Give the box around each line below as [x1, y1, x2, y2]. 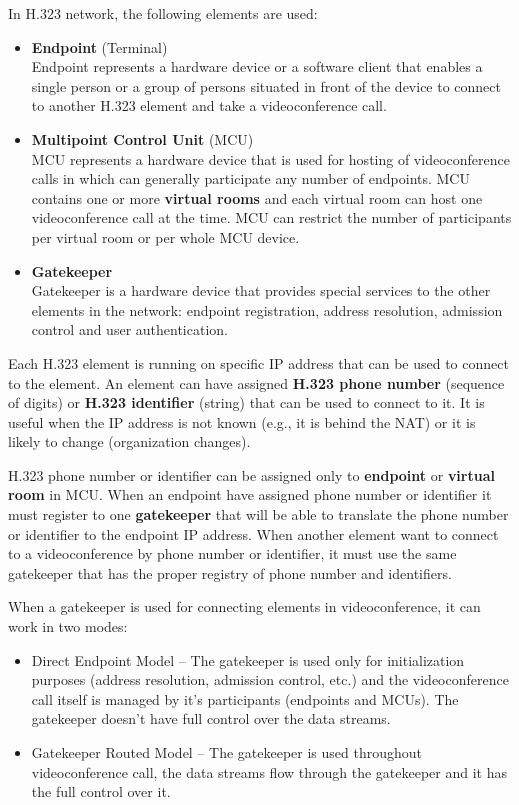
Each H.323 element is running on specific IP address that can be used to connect [8, 352, 509, 373]
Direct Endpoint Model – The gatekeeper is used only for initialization [31, 649, 465, 670]
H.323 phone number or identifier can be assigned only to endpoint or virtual [8, 464, 495, 485]
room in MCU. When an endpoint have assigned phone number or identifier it [8, 484, 492, 505]
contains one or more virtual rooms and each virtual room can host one [31, 187, 483, 208]
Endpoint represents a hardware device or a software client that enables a [31, 56, 483, 77]
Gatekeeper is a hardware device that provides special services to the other [31, 280, 491, 301]
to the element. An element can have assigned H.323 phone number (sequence [8, 372, 505, 393]
